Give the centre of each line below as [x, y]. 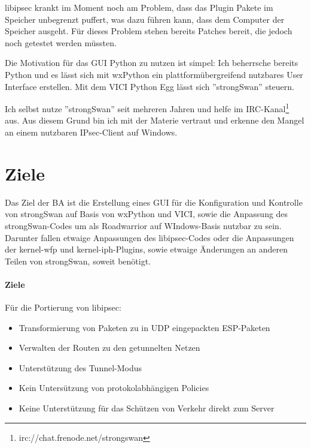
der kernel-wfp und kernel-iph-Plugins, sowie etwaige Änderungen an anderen [147, 249]
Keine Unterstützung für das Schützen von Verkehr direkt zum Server [147, 408]
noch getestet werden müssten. [61, 42]
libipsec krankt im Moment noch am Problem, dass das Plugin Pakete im [139, 7]
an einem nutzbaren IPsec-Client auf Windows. [91, 132]
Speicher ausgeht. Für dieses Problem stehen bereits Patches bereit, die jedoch [149, 31]
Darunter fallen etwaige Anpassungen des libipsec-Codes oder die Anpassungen [150, 237]
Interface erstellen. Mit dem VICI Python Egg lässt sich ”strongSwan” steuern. [150, 86]
